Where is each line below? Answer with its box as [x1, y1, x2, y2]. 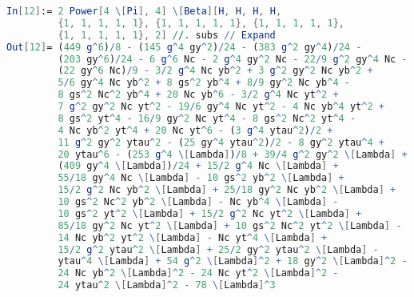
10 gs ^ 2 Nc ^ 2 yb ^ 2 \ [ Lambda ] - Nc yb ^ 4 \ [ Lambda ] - [58, 196, 339, 207]
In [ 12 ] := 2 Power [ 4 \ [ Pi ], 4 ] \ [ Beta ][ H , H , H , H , [6, 6, 282, 17]
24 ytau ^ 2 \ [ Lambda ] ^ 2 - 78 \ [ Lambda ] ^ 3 [58, 279, 276, 291]
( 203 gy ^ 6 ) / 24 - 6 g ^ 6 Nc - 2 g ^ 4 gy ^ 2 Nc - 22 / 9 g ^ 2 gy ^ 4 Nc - [58, 53, 408, 65]
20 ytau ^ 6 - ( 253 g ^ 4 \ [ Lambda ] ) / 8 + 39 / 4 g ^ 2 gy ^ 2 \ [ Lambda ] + [58, 148, 408, 160]
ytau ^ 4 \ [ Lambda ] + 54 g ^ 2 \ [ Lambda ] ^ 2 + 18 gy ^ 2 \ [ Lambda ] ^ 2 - [58, 255, 408, 267]
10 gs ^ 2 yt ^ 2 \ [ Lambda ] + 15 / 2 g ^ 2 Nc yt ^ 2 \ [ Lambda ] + [58, 207, 362, 219]
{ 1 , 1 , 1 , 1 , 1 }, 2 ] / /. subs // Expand [58, 29, 276, 41]
